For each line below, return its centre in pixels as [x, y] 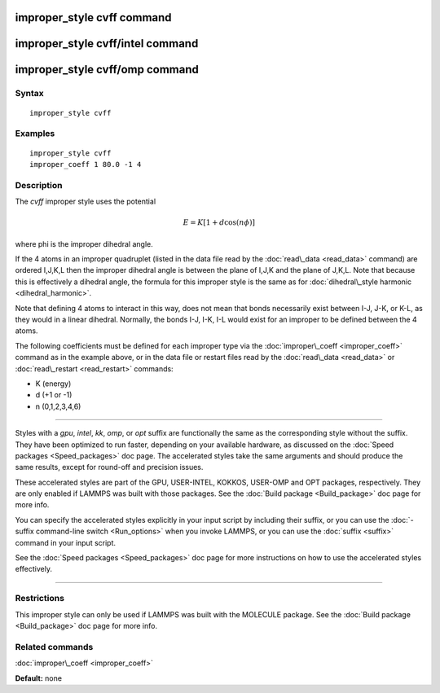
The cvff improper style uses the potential [86, 202]
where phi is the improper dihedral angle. [84, 243]
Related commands [54, 647]
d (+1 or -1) [54, 395]
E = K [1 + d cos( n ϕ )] [219, 223]
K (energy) [53, 384]
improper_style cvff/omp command [107, 70]
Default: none [39, 678]
